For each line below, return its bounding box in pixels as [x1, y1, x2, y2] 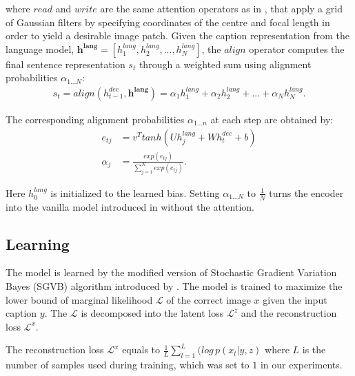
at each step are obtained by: [210, 112, 334, 126]
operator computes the [249, 41, 345, 56]
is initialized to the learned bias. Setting [50, 185, 220, 200]
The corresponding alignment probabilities [6, 112, 185, 126]
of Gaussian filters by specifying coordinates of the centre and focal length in [6, 14, 330, 29]
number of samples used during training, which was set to [6, 357, 250, 372]
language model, [6, 41, 74, 56]
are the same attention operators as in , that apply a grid [100, 1, 343, 15]
